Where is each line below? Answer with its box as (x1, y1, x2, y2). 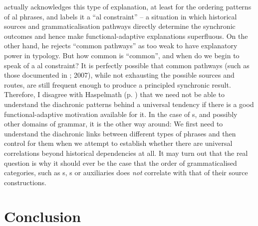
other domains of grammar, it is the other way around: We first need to (4, 118, 223, 129)
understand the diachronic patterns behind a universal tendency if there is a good (4, 99, 254, 109)
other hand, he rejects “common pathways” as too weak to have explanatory (4, 40, 238, 51)
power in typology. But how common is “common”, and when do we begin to (4, 50, 240, 60)
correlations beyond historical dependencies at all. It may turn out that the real (4, 147, 248, 158)
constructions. (4, 177, 46, 187)
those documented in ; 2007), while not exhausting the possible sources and (4, 70, 235, 80)
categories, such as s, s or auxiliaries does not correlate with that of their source (4, 167, 248, 178)
